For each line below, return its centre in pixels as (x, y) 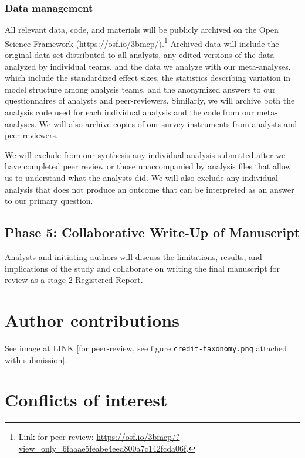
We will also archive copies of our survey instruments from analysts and (168, 123)
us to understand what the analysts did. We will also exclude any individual (141, 177)
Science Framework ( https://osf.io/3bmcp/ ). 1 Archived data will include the (142, 42)
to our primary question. (49, 201)
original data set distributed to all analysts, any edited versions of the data (140, 55)
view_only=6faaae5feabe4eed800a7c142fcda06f (102, 448)
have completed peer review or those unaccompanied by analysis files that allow (148, 166)
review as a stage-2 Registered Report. (74, 280)
